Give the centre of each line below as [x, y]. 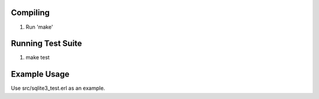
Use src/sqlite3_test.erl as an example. [58, 88]
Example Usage [40, 74]
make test [38, 57]
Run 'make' [39, 27]
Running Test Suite [46, 44]
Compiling [30, 13]
